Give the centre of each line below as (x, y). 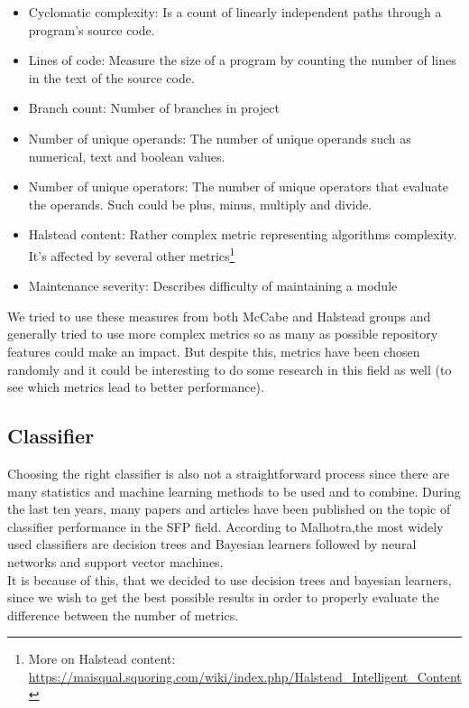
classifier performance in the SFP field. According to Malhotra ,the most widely (225, 526)
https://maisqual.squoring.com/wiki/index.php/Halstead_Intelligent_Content (245, 676)
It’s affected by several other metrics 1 (132, 254)
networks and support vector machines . (115, 561)
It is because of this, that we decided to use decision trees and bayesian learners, (230, 579)
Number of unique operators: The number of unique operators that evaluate (238, 186)
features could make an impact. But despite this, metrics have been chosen (214, 351)
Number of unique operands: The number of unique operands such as (220, 138)
